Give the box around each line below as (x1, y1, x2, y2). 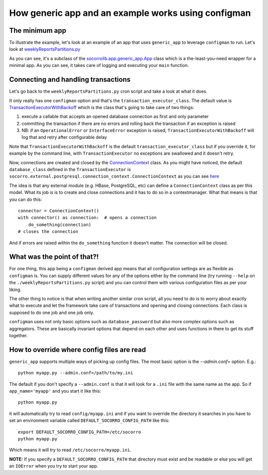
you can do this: (9, 196, 42, 202)
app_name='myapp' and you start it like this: (9, 388, 101, 394)
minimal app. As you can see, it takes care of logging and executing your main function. (9, 62, 189, 68)
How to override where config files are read (9, 345, 146, 354)
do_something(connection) (28, 222, 92, 228)
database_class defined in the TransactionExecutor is (9, 167, 131, 173)
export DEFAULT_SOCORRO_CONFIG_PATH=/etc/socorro (18, 429, 141, 435)
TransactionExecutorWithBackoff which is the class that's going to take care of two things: (9, 104, 195, 110)
